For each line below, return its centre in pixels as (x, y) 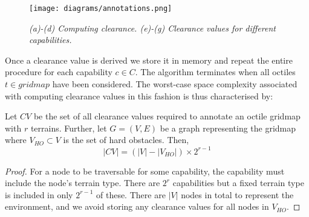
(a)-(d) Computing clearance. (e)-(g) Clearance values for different (152, 28)
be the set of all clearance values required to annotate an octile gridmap (167, 116)
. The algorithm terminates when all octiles (215, 72)
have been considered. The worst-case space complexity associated (175, 84)
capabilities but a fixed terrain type (238, 183)
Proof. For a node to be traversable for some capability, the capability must (145, 171)
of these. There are (131, 194)
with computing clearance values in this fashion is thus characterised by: (139, 95)
